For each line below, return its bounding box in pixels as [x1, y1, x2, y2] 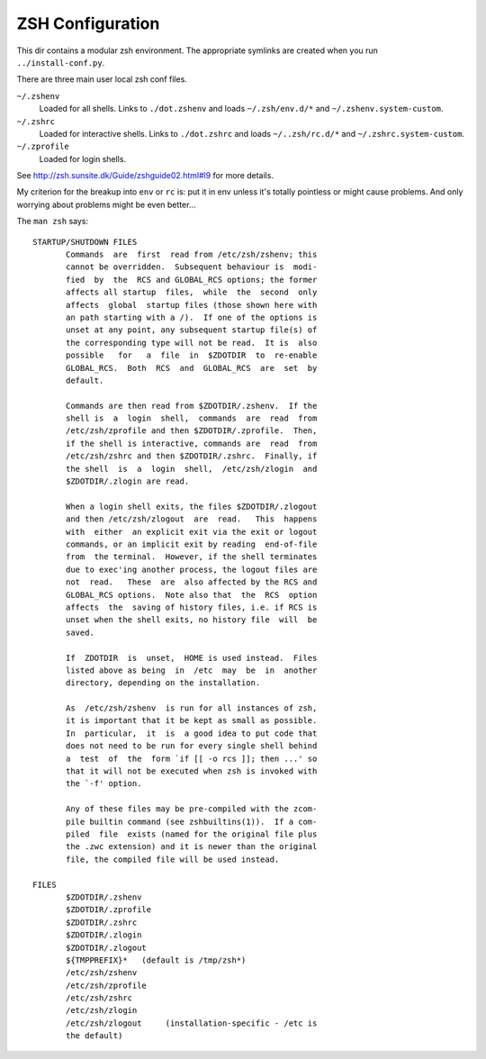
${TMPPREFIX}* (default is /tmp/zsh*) [66, 955, 247, 965]
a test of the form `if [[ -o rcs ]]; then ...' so [66, 753, 318, 764]
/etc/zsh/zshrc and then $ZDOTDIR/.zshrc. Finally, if [66, 451, 318, 461]
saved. [66, 627, 94, 638]
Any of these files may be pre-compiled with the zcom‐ [66, 804, 318, 814]
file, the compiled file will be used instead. [66, 854, 280, 864]
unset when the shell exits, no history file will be [66, 615, 318, 625]
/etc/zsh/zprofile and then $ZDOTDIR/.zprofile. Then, [66, 426, 318, 436]
